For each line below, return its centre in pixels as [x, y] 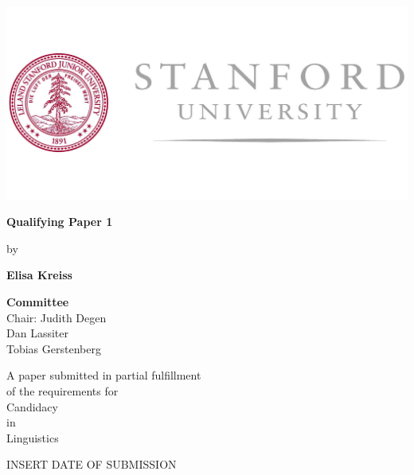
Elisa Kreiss [39, 275]
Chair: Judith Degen [57, 317]
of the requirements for [62, 390]
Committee [38, 302]
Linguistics [33, 437]
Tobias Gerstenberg [54, 348]
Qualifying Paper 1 [60, 222]
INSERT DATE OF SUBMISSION [92, 464]
